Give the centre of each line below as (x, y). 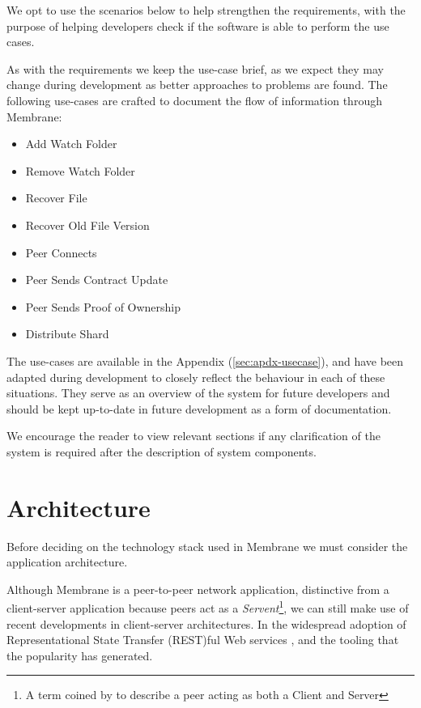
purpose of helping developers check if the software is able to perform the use (198, 25)
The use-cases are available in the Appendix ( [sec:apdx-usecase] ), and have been (205, 360)
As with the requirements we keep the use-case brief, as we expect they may (195, 68)
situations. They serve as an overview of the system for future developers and (198, 393)
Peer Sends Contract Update (97, 280)
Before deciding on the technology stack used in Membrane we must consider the (207, 546)
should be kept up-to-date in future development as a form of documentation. (199, 408)
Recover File (56, 198)
